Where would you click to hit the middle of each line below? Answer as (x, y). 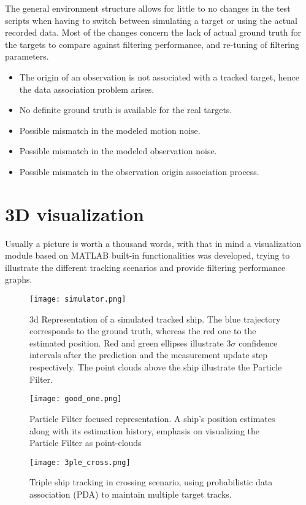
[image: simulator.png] (78, 299)
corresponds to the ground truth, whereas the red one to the (143, 331)
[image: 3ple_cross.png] (80, 462)
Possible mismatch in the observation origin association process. (139, 171)
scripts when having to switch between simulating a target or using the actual (151, 20)
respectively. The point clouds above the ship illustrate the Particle (156, 367)
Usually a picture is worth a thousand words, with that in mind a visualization (153, 243)
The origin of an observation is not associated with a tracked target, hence (159, 76)
